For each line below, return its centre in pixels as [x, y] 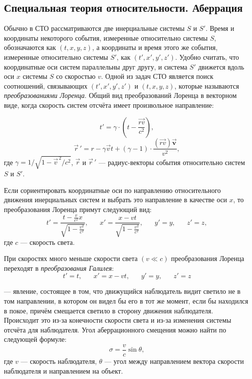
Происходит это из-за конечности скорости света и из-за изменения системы [118, 320]
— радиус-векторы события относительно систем [172, 162]
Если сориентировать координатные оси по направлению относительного [113, 190]
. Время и [220, 28]
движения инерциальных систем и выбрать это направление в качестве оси [115, 200]
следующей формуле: [35, 339]
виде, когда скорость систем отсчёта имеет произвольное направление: [109, 105]
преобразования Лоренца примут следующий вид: [78, 209]
